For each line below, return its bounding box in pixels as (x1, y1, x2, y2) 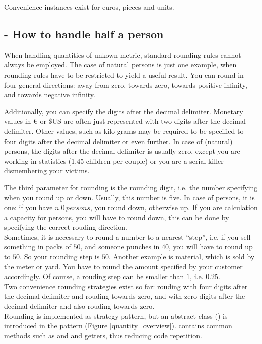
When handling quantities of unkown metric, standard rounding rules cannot (4, 49, 241, 60)
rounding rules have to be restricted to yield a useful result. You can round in (4, 69, 244, 80)
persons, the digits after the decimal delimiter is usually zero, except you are (4, 146, 240, 156)
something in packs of (4, 241, 71, 252)
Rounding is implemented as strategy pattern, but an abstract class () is (4, 310, 228, 321)
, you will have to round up (168, 241, 253, 252)
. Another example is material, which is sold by (108, 251, 255, 262)
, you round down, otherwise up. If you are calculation (90, 202, 258, 213)
